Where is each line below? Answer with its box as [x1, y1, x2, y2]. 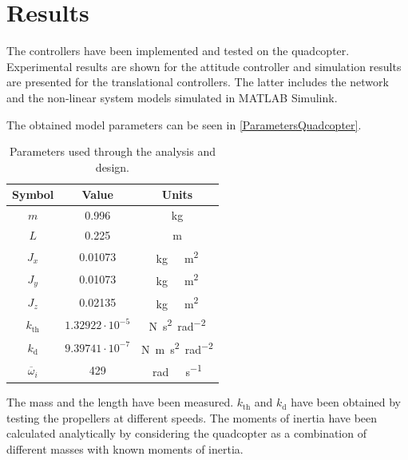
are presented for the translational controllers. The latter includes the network [6, 73, 389, 90]
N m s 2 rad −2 [141, 338, 213, 357]
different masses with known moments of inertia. [6, 440, 244, 457]
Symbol [12, 186, 54, 203]
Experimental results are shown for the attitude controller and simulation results [6, 57, 402, 74]
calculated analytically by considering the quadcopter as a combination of [6, 425, 366, 442]
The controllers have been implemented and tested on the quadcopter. [6, 42, 350, 59]
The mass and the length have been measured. [6, 394, 234, 410]
